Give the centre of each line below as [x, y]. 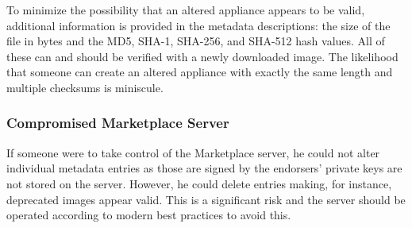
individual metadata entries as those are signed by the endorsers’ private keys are [204, 168]
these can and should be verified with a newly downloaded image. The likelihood [202, 56]
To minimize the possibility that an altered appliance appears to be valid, [186, 10]
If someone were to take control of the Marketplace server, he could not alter [193, 152]
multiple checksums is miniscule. [85, 87]
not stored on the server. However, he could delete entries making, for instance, [199, 183]
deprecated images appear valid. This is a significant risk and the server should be [206, 199]
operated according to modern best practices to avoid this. [149, 215]
